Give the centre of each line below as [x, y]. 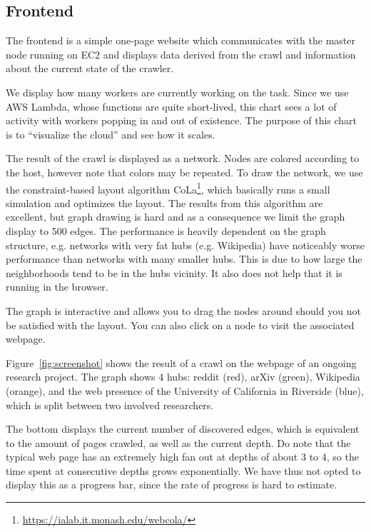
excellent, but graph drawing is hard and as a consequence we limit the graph [176, 217]
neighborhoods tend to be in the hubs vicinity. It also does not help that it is [174, 272]
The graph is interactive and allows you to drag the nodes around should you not [183, 310]
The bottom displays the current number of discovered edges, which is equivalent [183, 429]
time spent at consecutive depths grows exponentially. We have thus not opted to [183, 470]
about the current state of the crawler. [90, 68]
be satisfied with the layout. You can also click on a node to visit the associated [180, 325]
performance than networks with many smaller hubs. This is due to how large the [184, 259]
